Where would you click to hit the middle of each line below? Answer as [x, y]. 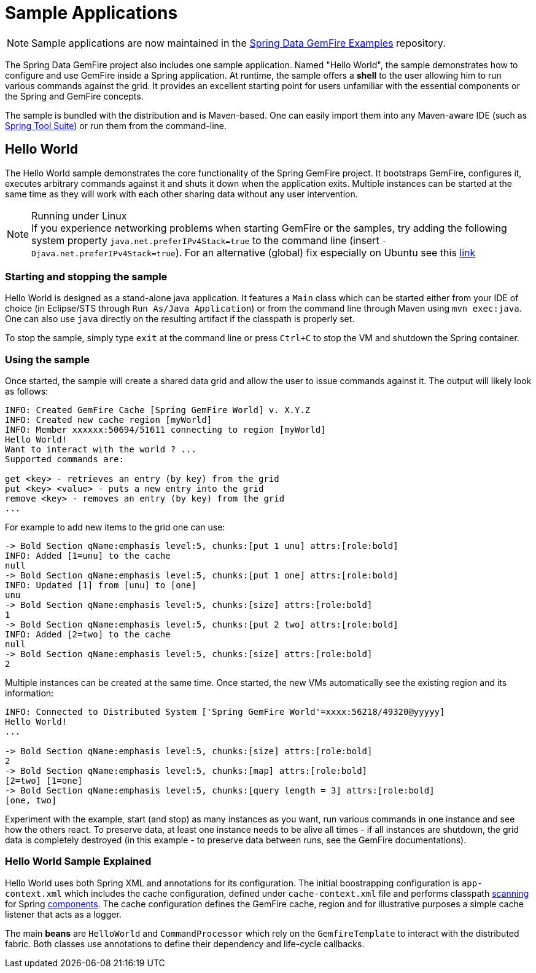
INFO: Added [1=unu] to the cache [88, 556]
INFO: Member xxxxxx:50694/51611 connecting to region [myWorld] [165, 430]
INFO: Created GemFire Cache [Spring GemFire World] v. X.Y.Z [158, 410]
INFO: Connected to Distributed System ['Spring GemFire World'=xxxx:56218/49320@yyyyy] [225, 712]
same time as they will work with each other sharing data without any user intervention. [181, 194]
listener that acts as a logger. [63, 914]
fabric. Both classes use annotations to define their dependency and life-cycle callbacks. [185, 943]
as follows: [27, 392]
